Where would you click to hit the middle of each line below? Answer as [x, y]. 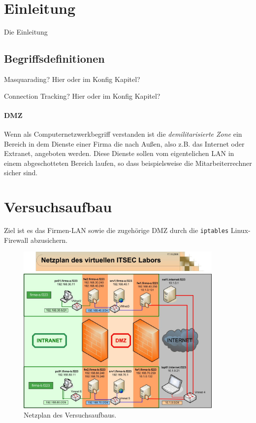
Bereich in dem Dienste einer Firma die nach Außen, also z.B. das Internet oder [124, 143]
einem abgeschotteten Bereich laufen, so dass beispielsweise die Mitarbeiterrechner [128, 163]
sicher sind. [21, 173]
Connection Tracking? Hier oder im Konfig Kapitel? [82, 96]
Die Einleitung [26, 32]
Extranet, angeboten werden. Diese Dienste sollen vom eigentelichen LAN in [119, 153]
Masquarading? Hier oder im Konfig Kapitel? [72, 79]
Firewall [16, 240]
